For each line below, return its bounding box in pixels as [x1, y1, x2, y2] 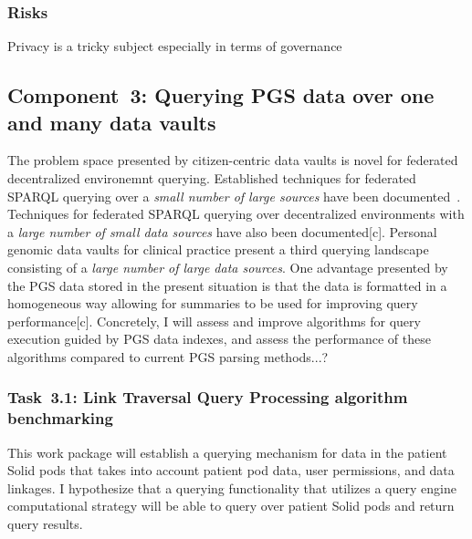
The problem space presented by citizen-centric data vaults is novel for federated [7, 150, 458, 170]
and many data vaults [7, 108, 216, 136]
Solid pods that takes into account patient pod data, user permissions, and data [7, 461, 455, 480]
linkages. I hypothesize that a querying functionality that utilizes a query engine [7, 478, 456, 497]
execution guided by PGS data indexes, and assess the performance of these [7, 329, 431, 348]
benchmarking [7, 407, 113, 430]
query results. [7, 514, 83, 534]
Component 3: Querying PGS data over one [7, 81, 435, 109]
